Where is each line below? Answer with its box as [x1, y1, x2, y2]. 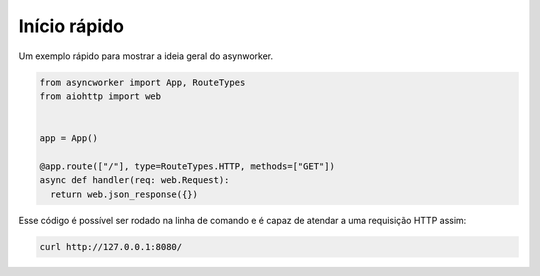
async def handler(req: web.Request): [39, 175, 230, 186]
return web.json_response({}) [50, 188, 199, 200]
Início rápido [18, 15, 125, 37]
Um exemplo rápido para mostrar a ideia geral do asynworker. [18, 50, 274, 62]
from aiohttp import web [39, 90, 162, 102]
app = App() [39, 133, 99, 144]
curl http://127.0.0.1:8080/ [39, 241, 183, 252]
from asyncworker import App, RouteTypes [39, 76, 246, 88]
